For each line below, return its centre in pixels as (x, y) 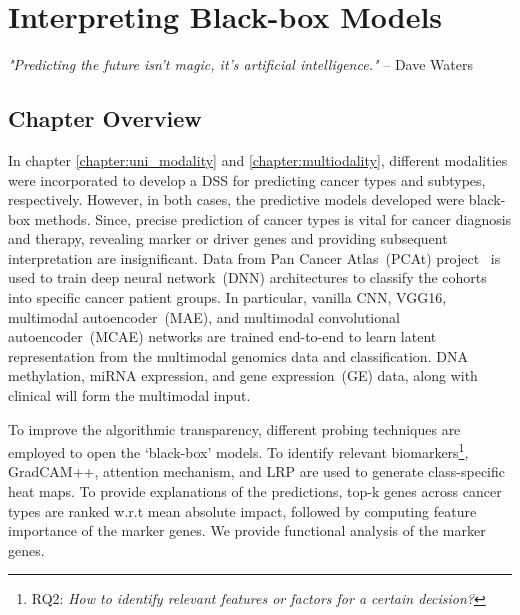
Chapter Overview (105, 118)
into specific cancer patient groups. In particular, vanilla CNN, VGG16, (227, 297)
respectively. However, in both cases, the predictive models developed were (236, 199)
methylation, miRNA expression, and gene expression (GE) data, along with (243, 375)
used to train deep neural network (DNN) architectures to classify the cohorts (247, 277)
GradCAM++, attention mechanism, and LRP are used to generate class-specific (256, 471)
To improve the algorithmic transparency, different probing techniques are (234, 428)
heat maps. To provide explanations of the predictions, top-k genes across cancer (255, 491)
